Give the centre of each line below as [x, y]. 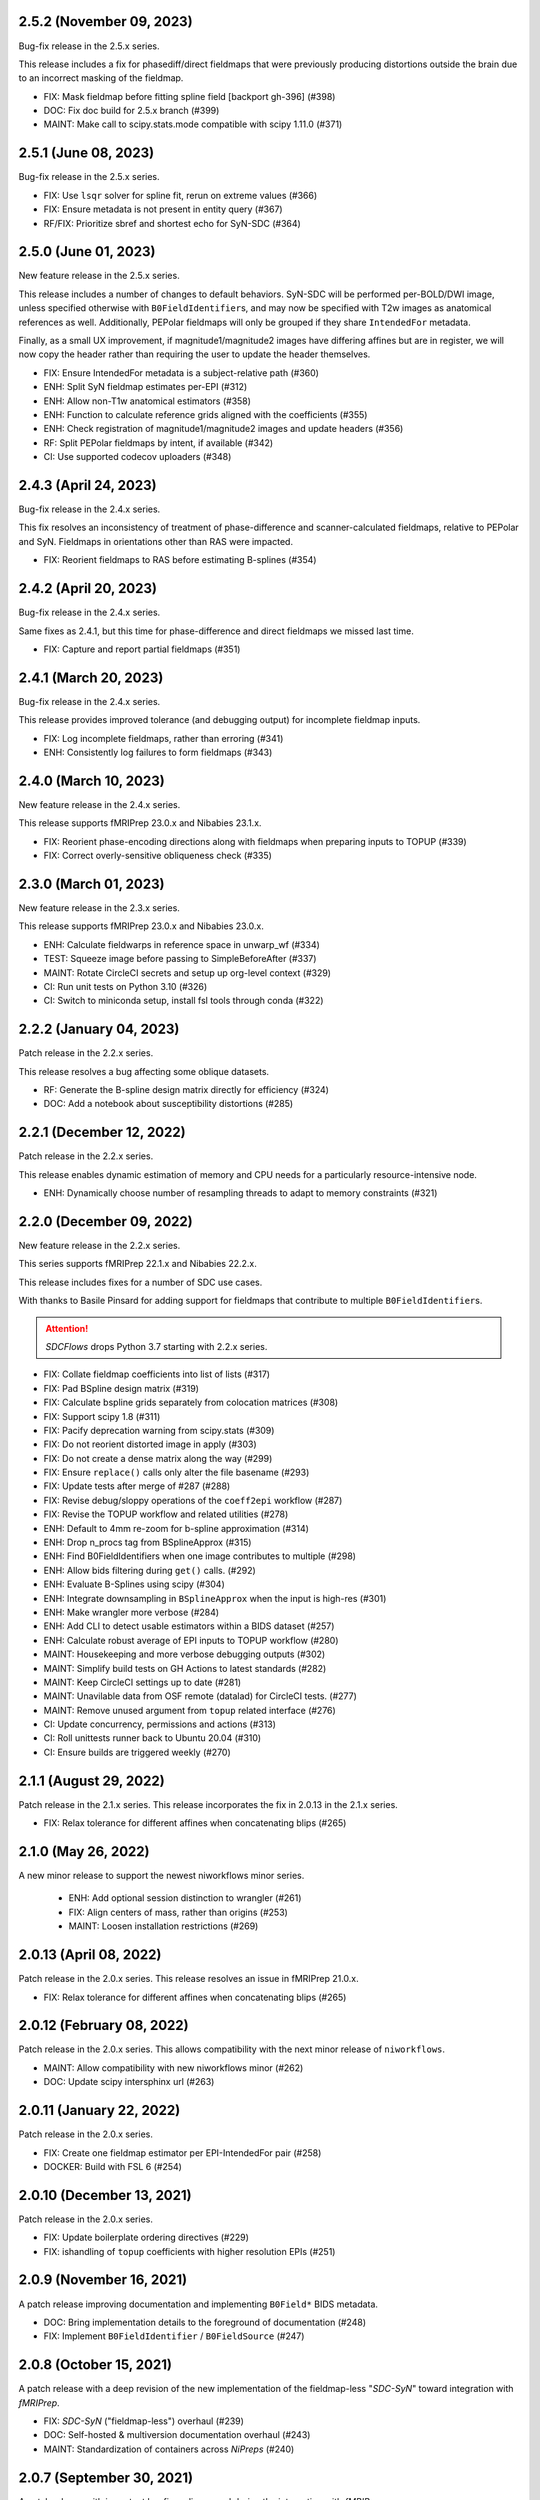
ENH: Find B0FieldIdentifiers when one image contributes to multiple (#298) [200, 1556]
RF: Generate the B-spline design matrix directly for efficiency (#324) [186, 1089]
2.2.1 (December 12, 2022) [102, 1132]
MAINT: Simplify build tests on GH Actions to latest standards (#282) [185, 1668]
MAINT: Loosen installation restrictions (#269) [163, 1926]
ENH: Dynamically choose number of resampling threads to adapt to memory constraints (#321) [240, 1193]
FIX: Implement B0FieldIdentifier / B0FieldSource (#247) [174, 2336]
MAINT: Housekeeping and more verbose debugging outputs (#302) [184, 1654]
